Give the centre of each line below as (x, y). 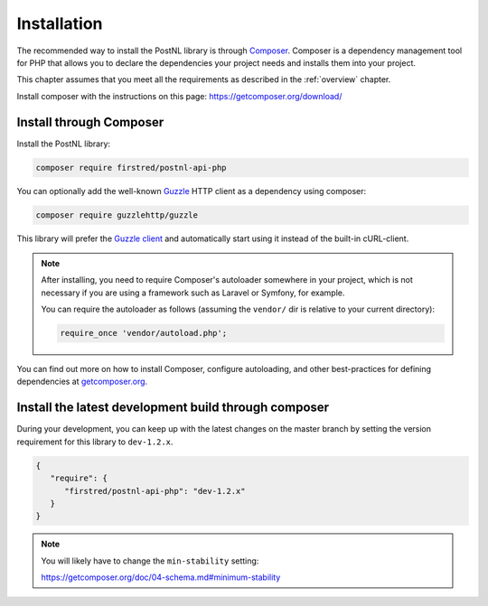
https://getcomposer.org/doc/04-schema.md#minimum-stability (161, 577)
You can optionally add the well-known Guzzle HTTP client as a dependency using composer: (191, 191)
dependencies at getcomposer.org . (82, 382)
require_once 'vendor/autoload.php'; (144, 333)
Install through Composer (90, 122)
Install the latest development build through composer (173, 408)
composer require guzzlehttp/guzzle (117, 215)
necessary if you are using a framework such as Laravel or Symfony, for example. (193, 293)
